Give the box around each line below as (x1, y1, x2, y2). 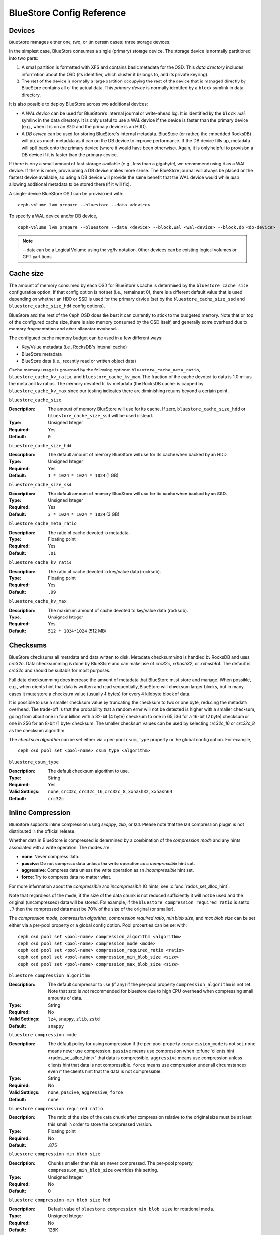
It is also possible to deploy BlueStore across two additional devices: (9, 101, 148, 107)
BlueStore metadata (21, 351, 62, 357)
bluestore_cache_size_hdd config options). (9, 303, 105, 309)
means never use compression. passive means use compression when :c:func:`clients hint (48, 1048, 235, 1054)
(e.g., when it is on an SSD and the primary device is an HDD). (21, 124, 147, 130)
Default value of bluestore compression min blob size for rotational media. (48, 1206, 214, 1212)
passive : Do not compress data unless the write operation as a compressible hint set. (21, 860, 195, 866)
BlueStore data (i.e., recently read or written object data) (21, 358, 137, 364)
